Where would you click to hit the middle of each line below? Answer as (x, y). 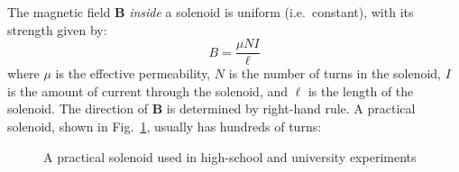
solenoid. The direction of (78, 109)
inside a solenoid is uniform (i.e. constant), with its (271, 12)
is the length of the (361, 91)
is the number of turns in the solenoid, (335, 73)
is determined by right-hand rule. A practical (291, 109)
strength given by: (57, 29)
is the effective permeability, (133, 73)
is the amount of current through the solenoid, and (148, 91)
